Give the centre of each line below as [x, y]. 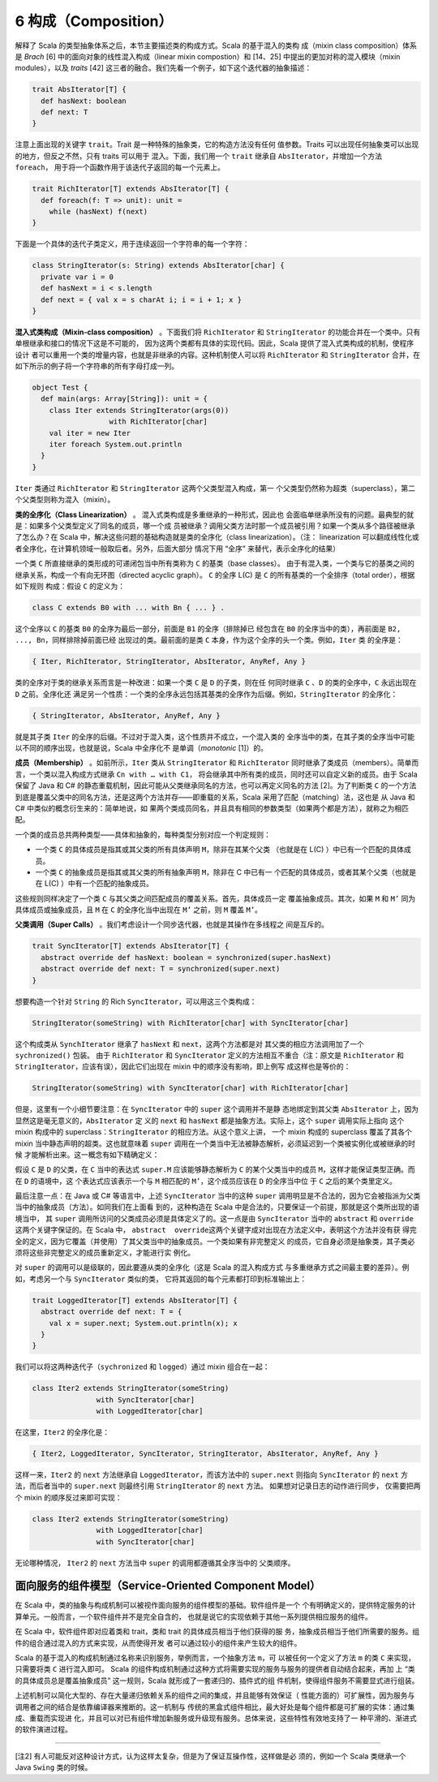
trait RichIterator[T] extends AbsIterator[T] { [131, 189]
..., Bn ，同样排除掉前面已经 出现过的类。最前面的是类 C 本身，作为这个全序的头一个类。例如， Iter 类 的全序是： [209, 640]
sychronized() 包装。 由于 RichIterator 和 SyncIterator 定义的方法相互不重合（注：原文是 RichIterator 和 [210, 1055]
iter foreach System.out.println [116, 445]
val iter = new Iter [90, 433]
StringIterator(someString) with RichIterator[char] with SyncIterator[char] [190, 1023]
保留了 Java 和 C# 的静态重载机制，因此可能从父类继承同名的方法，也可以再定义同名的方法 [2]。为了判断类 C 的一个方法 [216, 786]
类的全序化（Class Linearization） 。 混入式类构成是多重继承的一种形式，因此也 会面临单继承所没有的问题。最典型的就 [215, 514]
